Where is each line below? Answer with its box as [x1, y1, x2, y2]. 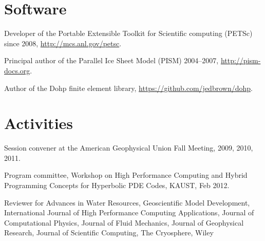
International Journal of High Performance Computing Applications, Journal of [4, 207, 254, 218]
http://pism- [220, 55, 261, 66]
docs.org [4, 65, 30, 76]
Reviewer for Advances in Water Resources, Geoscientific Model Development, [4, 197, 250, 208]
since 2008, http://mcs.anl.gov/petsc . [4, 38, 122, 48]
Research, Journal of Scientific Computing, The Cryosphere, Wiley [4, 227, 214, 238]
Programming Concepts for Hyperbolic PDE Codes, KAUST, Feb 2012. [4, 180, 230, 190]
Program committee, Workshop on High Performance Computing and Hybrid [4, 170, 248, 180]
